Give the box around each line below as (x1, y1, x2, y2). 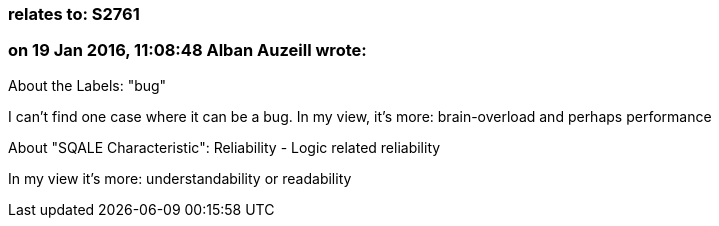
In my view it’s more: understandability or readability (8, 169, 352, 187)
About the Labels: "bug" (8, 76, 167, 94)
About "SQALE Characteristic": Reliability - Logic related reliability (8, 138, 441, 156)
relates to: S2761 (8, 4, 140, 24)
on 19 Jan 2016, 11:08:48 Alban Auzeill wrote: (8, 40, 367, 61)
